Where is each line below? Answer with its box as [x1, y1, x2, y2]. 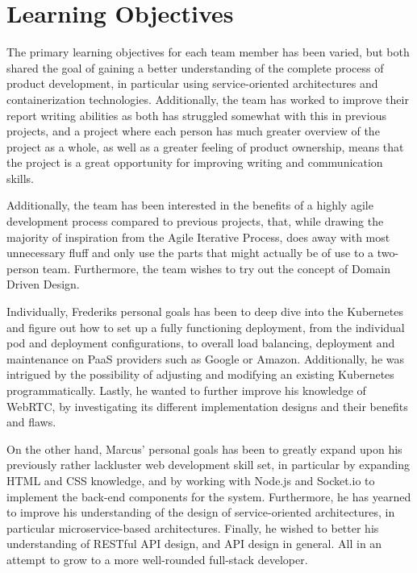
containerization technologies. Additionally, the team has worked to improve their [6, 90, 409, 107]
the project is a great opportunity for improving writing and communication [6, 154, 383, 171]
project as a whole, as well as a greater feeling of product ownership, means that [6, 138, 404, 155]
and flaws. [6, 413, 56, 430]
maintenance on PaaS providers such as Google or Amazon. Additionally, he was [6, 350, 405, 367]
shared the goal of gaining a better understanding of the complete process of [6, 59, 384, 76]
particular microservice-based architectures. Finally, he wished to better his [6, 519, 379, 536]
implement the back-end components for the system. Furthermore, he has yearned [6, 488, 411, 504]
